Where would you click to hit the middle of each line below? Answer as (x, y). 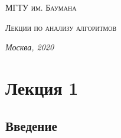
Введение (31, 125)
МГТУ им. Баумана (41, 7)
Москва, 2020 (30, 47)
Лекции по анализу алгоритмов (61, 27)
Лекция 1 (42, 87)
